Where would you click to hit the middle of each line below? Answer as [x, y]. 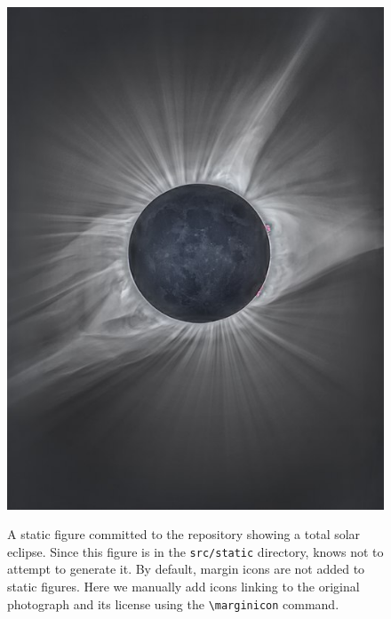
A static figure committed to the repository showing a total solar [184, 534]
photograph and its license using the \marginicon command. [173, 603]
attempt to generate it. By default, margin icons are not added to [186, 569]
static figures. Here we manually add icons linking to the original [184, 587]
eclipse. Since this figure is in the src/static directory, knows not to [195, 551]
